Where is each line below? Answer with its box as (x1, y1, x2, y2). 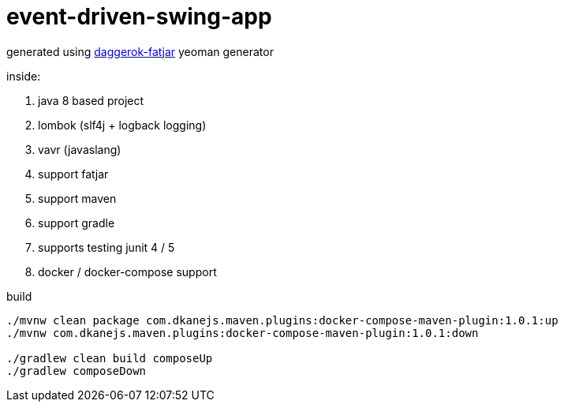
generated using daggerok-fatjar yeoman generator (6, 44, 274, 58)
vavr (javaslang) (38, 142, 121, 156)
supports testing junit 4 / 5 (38, 240, 175, 254)
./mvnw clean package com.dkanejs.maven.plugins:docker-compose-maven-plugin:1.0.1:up (6, 313, 558, 327)
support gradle (38, 215, 115, 230)
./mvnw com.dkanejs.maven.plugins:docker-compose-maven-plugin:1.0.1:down (6, 326, 479, 339)
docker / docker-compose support (38, 264, 217, 279)
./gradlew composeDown (6, 364, 147, 377)
